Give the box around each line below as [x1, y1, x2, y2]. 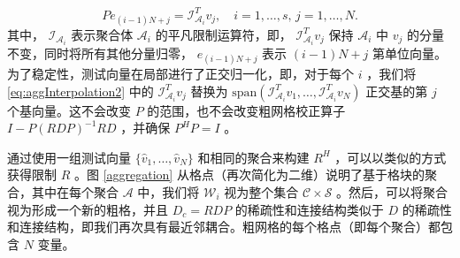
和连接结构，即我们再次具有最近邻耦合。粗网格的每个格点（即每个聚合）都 [7, 217, 441, 236]
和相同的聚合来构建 [197, 148, 310, 166]
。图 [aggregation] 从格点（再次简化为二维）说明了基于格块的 [73, 165, 425, 184]
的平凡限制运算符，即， [155, 25, 292, 43]
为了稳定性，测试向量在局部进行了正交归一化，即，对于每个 [7, 64, 354, 82]
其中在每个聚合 [31, 182, 119, 201]
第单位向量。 [372, 43, 448, 62]
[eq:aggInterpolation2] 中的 [7, 81, 154, 100]
